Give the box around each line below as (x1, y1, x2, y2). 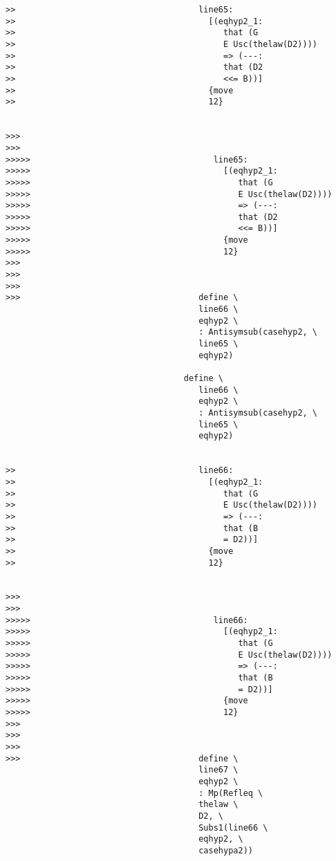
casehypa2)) (198, 845, 253, 855)
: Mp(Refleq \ (198, 788, 263, 798)
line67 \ (198, 765, 239, 775)
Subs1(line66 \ (198, 822, 268, 833)
